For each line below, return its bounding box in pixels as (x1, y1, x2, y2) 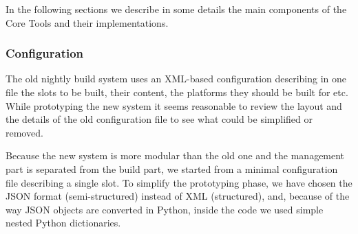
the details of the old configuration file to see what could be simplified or (6, 112, 313, 126)
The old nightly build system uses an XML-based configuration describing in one (6, 71, 347, 86)
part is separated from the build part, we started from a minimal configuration (6, 161, 338, 176)
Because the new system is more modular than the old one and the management (6, 148, 345, 163)
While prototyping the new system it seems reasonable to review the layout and (6, 98, 342, 113)
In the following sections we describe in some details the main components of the (6, 2, 347, 16)
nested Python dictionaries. (6, 215, 121, 230)
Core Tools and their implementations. (6, 15, 169, 30)
